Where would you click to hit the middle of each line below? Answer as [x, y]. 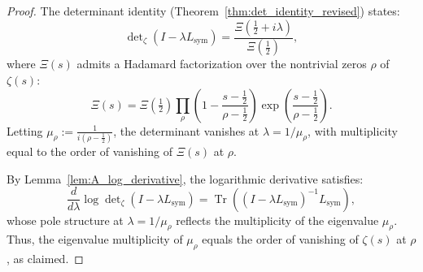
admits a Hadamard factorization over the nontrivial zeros [222, 64]
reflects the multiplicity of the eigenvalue [277, 220]
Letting [25, 130]
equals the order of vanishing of [280, 239]
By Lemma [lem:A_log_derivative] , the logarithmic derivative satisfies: [185, 178]
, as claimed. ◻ [45, 259]
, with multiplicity [353, 130]
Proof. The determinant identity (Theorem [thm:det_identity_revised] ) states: [203, 11]
